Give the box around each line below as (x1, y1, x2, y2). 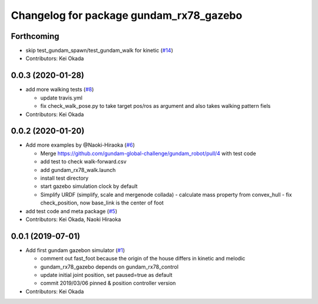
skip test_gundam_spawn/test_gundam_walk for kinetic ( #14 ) (25, 47, 174, 54)
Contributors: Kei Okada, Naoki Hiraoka (25, 216, 121, 223)
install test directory (40, 174, 89, 181)
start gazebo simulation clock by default (40, 183, 138, 190)
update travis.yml (40, 94, 82, 101)
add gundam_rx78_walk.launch (40, 166, 116, 173)
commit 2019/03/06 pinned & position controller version (40, 280, 176, 287)
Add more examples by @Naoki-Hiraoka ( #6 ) (25, 141, 135, 148)
